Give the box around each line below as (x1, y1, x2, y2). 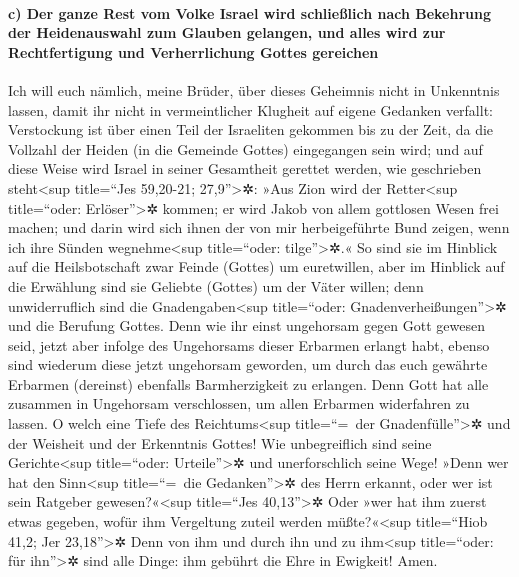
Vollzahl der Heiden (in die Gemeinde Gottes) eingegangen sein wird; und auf (8, 138, 483, 159)
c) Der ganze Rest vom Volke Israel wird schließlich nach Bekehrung (8, 2, 492, 23)
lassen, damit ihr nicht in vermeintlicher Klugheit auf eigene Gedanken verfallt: (8, 99, 493, 120)
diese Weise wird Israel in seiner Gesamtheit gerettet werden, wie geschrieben (8, 158, 482, 179)
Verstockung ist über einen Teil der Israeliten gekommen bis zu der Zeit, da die (8, 119, 494, 140)
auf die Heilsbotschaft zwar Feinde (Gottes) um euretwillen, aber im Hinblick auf (8, 256, 505, 277)
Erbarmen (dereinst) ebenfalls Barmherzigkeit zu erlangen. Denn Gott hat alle (8, 373, 489, 394)
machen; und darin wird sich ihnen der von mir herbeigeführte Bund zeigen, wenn (8, 217, 510, 238)
